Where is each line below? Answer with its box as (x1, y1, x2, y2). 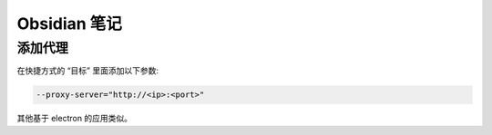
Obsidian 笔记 (16, 14, 123, 34)
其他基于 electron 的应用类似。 (16, 113, 132, 124)
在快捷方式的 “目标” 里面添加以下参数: (16, 65, 159, 76)
